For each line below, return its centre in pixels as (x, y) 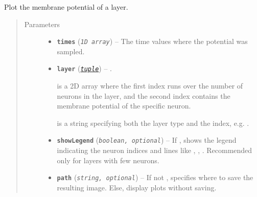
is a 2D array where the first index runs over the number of (150, 86)
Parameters (42, 24)
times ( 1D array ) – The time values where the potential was (152, 41)
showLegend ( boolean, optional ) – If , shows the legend (147, 140)
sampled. (71, 51)
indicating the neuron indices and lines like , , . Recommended (155, 150)
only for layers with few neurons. (108, 160)
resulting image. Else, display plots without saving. (137, 187)
